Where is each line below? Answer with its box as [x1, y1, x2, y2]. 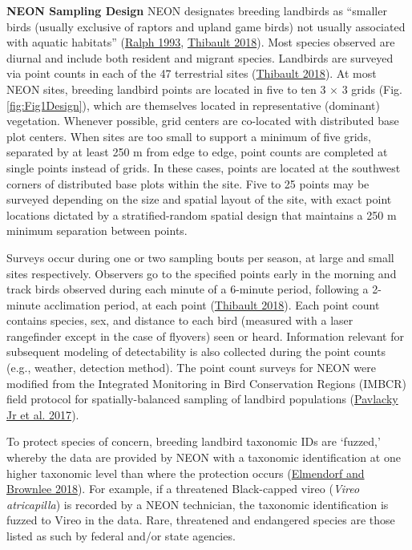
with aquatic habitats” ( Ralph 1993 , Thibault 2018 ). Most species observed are [6, 34, 395, 51]
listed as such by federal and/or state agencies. [6, 528, 236, 544]
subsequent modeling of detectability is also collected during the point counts [6, 343, 386, 360]
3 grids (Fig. [341, 80, 403, 97]
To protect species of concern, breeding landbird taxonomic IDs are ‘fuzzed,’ [6, 433, 381, 450]
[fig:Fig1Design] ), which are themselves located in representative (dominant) [6, 96, 380, 113]
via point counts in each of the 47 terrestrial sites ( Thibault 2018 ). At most [6, 65, 377, 82]
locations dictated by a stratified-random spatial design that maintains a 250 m [6, 206, 397, 223]
